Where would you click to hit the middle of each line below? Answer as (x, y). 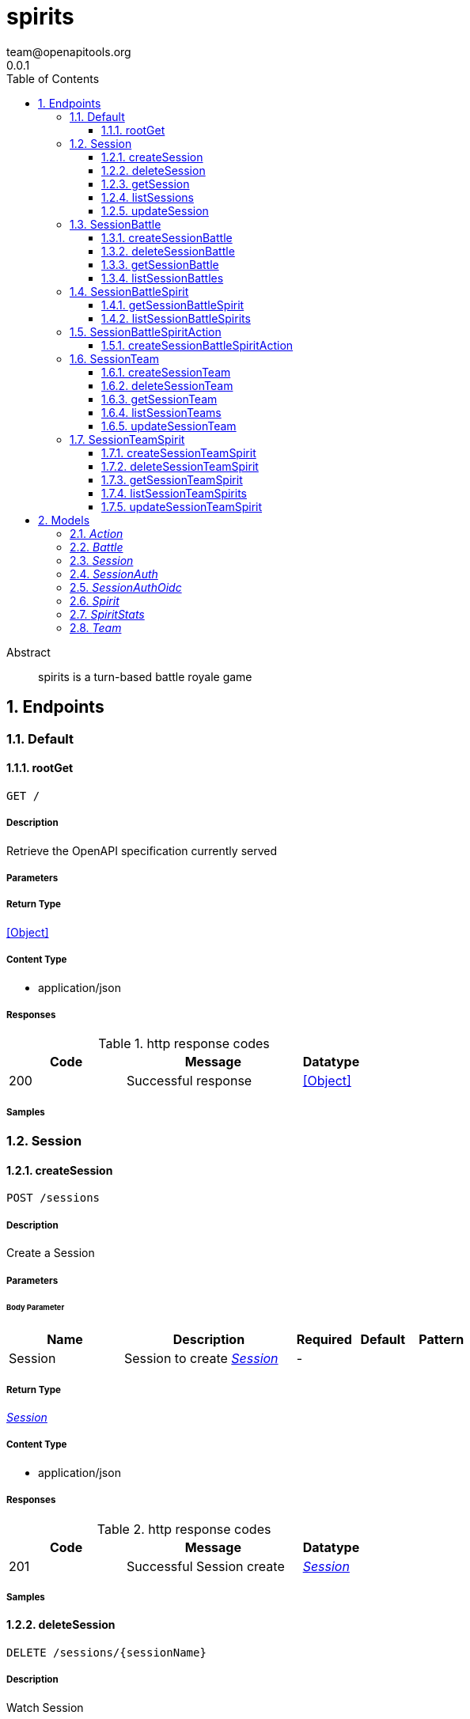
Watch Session (45, 1707)
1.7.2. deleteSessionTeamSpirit (180, 466)
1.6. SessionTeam (114, 358)
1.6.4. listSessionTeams (161, 412)
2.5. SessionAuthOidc (126, 587)
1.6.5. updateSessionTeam (169, 426)
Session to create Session (201, 1359)
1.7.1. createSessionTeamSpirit (179, 452)
